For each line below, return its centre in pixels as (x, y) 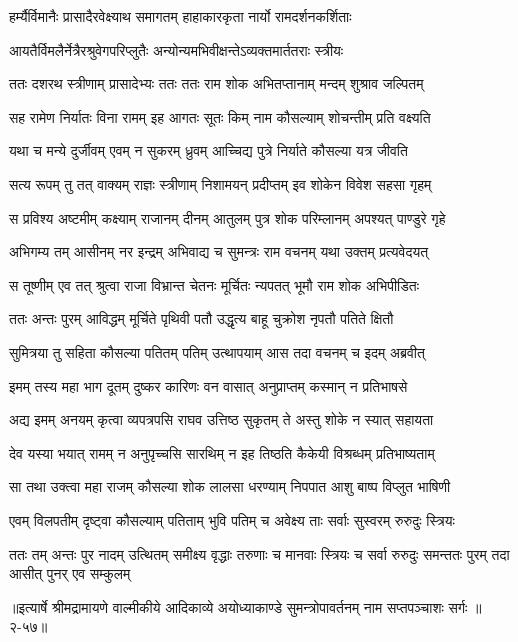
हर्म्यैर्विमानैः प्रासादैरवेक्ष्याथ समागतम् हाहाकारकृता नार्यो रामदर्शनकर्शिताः (180, 16)
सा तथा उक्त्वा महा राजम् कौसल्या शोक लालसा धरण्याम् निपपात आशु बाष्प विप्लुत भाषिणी (230, 486)
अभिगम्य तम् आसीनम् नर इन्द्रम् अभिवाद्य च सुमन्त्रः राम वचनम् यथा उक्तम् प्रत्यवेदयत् (219, 251)
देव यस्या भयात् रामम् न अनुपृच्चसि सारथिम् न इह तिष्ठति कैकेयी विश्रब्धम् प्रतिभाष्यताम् (222, 452)
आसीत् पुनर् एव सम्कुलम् (70, 573)
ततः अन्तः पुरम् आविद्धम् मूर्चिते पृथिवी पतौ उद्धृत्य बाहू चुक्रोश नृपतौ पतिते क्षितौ (201, 318)
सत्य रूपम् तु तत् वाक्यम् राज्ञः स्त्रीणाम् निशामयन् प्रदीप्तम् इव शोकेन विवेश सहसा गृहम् (220, 183)
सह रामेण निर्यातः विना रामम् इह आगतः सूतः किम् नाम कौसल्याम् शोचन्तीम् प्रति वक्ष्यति (220, 116)
